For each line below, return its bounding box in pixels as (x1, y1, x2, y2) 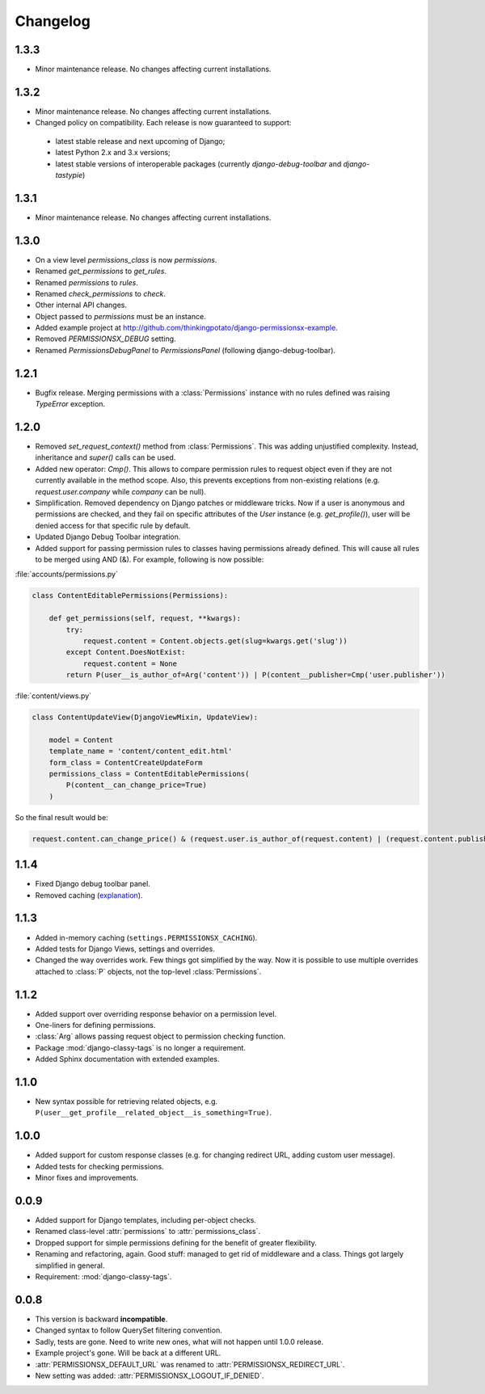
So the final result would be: (15, 812, 108, 822)
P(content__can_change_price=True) (65, 781, 208, 790)
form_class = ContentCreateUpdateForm (48, 758, 203, 767)
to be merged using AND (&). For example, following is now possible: (35, 554, 264, 564)
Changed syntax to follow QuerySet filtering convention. (35, 1325, 222, 1335)
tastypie (55, 170, 83, 179)
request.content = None (82, 659, 178, 668)
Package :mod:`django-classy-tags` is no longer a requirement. (35, 1042, 247, 1052)
